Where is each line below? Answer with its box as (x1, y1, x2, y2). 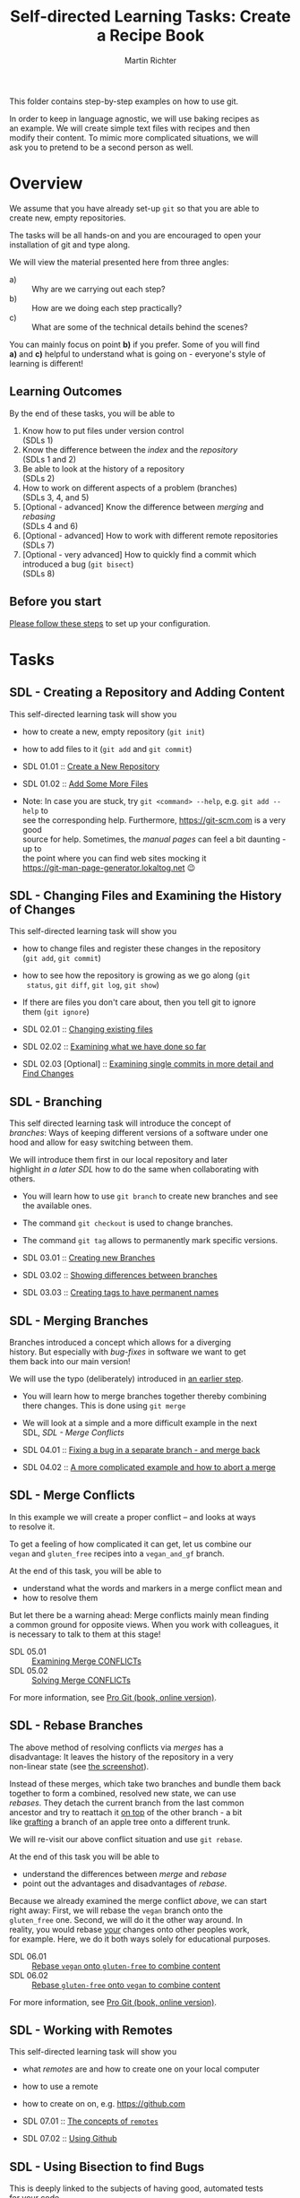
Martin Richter (124, 55, 177, 65)
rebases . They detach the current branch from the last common (9, 1797, 244, 1808)
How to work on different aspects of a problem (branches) (21, 482, 237, 493)
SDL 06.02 (9, 1969, 49, 1980)
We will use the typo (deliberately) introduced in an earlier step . (9, 1373, 244, 1384)
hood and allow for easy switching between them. (9, 1137, 193, 1148)
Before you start (9, 594, 102, 610)
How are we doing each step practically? (31, 302, 182, 313)
